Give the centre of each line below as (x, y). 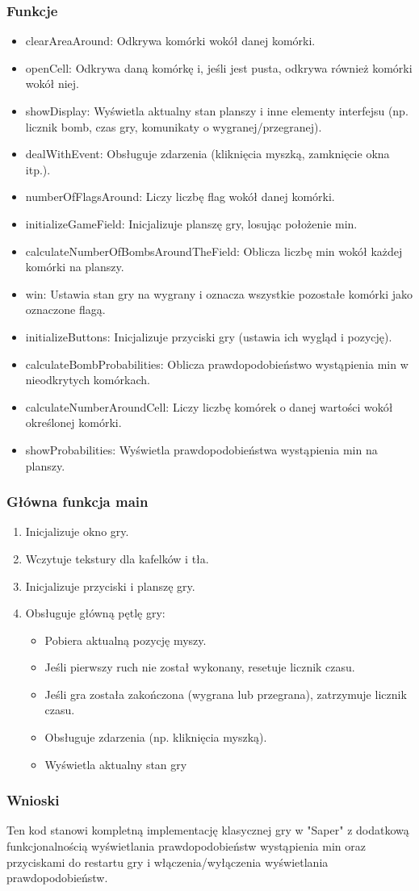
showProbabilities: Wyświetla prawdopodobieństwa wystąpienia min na (201, 449)
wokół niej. (52, 84)
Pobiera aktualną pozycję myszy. (126, 640)
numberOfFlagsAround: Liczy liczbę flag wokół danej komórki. (180, 197)
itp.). (38, 169)
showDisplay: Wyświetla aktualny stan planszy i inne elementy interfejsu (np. (217, 111)
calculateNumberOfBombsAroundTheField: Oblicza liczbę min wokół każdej (214, 251)
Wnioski (33, 800)
